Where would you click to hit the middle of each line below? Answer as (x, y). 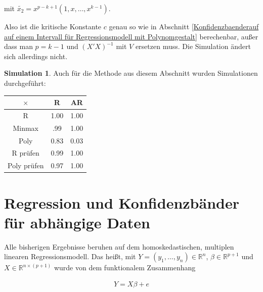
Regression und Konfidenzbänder (122, 202)
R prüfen (26, 153)
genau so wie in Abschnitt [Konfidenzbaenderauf (184, 26)
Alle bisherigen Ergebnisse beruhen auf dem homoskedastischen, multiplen (119, 246)
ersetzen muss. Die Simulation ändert (193, 46)
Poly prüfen (26, 165)
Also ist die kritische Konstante (53, 26)
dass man (18, 46)
